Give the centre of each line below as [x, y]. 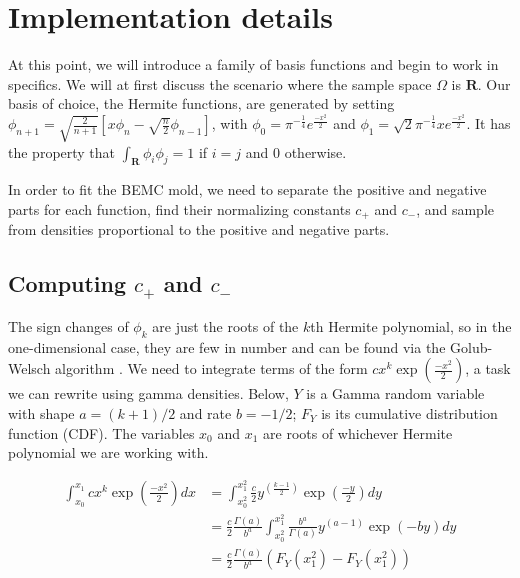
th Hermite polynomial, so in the [411, 326]
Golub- [471, 346]
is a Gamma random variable [395, 393]
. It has [488, 123]
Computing [67, 283]
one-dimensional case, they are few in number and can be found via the [227, 346]
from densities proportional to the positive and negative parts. [199, 229]
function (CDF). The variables [101, 432]
